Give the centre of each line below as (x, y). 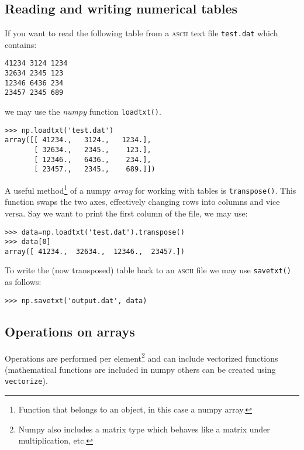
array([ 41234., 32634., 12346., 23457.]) (95, 251)
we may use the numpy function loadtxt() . (83, 111)
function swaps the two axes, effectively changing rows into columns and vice (142, 202)
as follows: (23, 282)
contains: (21, 44)
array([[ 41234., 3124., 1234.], (78, 140)
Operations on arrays (70, 331)
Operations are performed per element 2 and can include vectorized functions (141, 357)
